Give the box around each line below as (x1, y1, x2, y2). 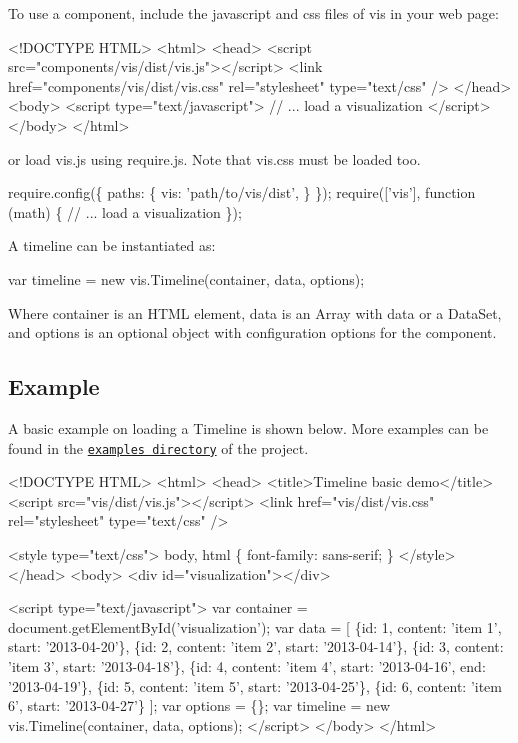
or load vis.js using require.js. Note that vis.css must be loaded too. (8, 148, 421, 169)
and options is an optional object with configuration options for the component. (8, 322, 497, 343)
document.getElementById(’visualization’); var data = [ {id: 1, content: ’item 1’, (8, 616, 502, 637)
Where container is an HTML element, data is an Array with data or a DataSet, (8, 302, 502, 323)
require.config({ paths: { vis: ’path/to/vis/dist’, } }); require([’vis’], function (8, 182, 476, 203)
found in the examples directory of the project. (8, 437, 309, 458)
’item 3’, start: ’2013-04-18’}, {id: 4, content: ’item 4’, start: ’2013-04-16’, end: (8, 655, 486, 676)
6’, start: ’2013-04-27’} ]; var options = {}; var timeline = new (8, 695, 391, 716)
